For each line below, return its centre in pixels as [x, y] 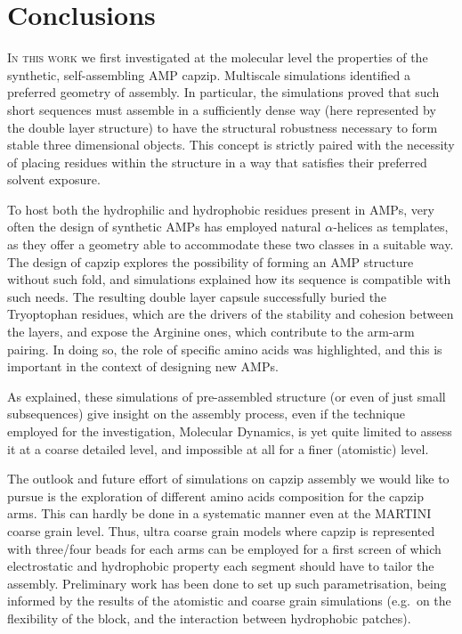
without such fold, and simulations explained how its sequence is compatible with [229, 279]
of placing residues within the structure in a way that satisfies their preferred [217, 162]
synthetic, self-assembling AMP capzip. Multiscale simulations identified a [209, 74]
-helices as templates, [391, 227]
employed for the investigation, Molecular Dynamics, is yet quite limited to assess [230, 431]
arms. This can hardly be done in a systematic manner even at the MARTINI [219, 513]
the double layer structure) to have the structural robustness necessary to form [223, 127]
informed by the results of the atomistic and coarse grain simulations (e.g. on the [229, 601]
